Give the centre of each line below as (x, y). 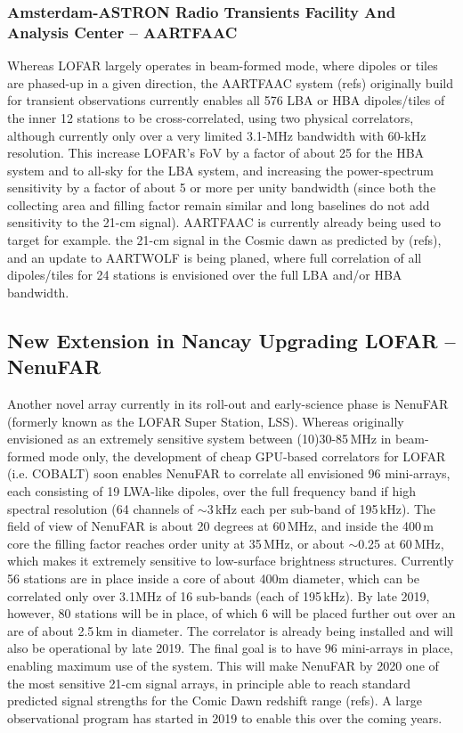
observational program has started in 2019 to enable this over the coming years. (225, 717)
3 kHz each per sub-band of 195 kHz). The (321, 508)
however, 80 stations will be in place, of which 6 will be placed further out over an (231, 613)
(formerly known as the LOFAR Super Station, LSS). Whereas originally (206, 421)
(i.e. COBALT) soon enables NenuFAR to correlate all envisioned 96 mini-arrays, (229, 473)
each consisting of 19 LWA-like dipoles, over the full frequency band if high (212, 491)
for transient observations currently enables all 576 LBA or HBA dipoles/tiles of (226, 100)
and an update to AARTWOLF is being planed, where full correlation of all (215, 257)
